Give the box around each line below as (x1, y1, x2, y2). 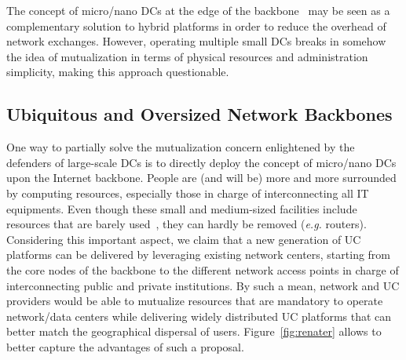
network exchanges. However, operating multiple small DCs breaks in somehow (6, 33, 386, 49)
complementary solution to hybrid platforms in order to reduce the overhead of (6, 17, 386, 34)
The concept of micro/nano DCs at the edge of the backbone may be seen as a (6, 2, 390, 18)
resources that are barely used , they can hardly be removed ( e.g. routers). (6, 216, 367, 232)
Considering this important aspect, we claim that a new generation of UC (6, 231, 361, 247)
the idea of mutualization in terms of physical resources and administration (6, 48, 368, 64)
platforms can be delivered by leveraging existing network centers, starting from (6, 246, 391, 263)
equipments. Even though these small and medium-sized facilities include (6, 200, 357, 216)
